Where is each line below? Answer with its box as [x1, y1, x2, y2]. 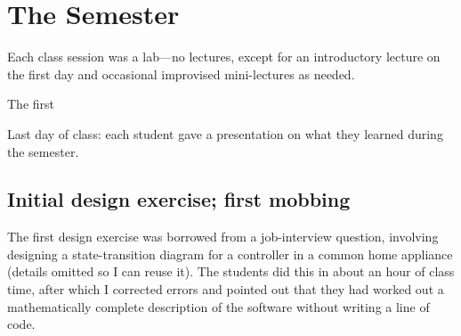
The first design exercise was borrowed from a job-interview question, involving [7, 227, 439, 246]
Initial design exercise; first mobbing [7, 185, 351, 213]
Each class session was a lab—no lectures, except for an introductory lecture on [7, 47, 441, 66]
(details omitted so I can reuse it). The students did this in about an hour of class [7, 262, 455, 281]
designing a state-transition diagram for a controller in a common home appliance [7, 244, 453, 263]
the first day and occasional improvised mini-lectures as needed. [7, 64, 355, 83]
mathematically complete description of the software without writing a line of [7, 297, 430, 316]
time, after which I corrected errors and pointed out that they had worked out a [7, 280, 444, 299]
